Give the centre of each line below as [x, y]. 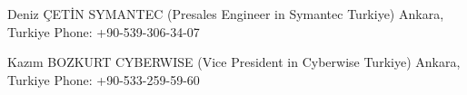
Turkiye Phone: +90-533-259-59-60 [104, 79]
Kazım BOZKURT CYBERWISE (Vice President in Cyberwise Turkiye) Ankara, [234, 62]
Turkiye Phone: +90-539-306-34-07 [104, 31]
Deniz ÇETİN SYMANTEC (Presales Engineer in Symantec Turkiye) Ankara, [226, 14]
